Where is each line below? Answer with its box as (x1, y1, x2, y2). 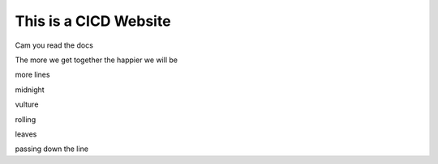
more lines (15, 69, 50, 80)
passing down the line (15, 144, 89, 153)
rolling (15, 114, 36, 124)
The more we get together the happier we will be (15, 55, 178, 65)
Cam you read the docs (15, 40, 93, 50)
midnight (15, 85, 45, 95)
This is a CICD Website (15, 12, 171, 30)
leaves (15, 129, 37, 139)
